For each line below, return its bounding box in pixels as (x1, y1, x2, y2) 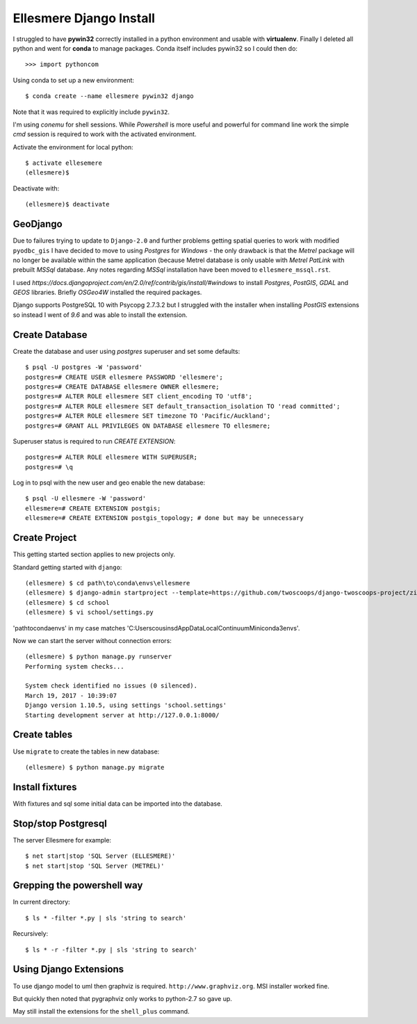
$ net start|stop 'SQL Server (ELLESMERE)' (25, 852, 176, 860)
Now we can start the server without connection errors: (13, 636, 172, 644)
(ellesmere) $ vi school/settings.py (25, 608, 154, 617)
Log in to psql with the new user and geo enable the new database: (13, 478, 205, 487)
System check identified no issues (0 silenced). (25, 682, 198, 690)
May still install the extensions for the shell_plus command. (13, 1007, 190, 1016)
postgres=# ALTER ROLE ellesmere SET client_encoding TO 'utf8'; (25, 393, 253, 400)
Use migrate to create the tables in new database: (13, 747, 160, 756)
